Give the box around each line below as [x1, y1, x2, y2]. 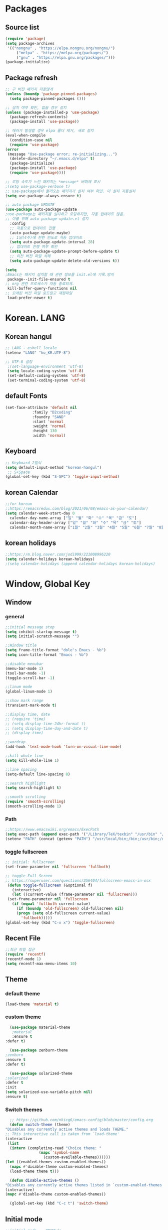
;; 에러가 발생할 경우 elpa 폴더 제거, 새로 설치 [5, 128, 94, 133]
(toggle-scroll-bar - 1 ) [5, 675, 55, 680]
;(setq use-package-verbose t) [5, 184, 70, 189]
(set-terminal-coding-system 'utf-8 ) [7, 378, 86, 383]
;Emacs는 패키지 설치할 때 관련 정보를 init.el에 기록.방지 [5, 272, 114, 277]
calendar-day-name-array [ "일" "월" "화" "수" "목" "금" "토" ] [9, 515, 137, 520]
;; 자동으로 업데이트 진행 [9, 225, 55, 231]
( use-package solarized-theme [9, 1071, 72, 1076]
